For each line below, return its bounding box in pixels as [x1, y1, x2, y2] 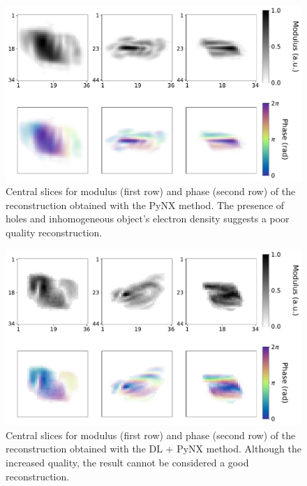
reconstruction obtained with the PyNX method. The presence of [6, 197, 285, 212]
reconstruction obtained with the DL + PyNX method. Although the [6, 441, 301, 456]
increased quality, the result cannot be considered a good [6, 455, 249, 469]
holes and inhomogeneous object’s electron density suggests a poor [6, 211, 290, 226]
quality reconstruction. [6, 224, 103, 239]
